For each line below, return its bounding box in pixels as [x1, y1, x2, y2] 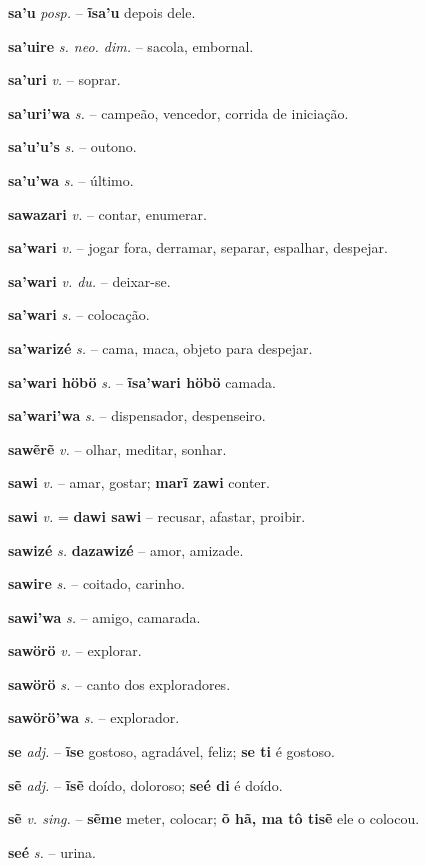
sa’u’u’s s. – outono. [8, 136, 137, 157]
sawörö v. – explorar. [8, 640, 142, 661]
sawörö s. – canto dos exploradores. [8, 673, 231, 694]
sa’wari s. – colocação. [8, 304, 150, 325]
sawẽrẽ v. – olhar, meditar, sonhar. [8, 438, 227, 459]
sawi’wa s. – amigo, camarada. [8, 606, 201, 627]
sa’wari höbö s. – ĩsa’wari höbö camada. [8, 371, 276, 392]
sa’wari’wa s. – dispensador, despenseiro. [8, 405, 266, 426]
